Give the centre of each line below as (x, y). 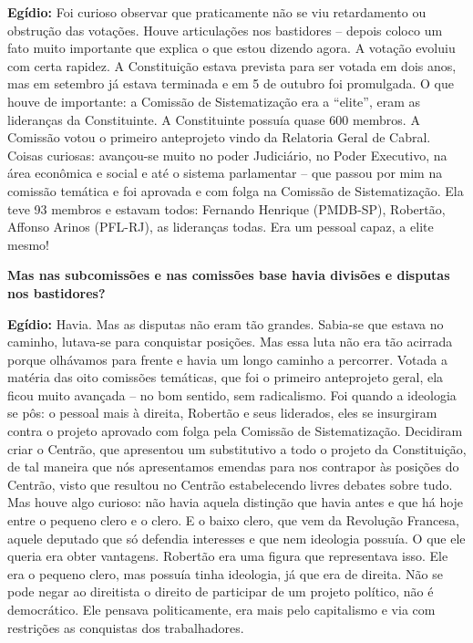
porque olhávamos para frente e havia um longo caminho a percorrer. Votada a (227, 359)
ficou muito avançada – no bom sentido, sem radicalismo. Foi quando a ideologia (232, 394)
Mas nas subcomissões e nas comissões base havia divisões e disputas (229, 275)
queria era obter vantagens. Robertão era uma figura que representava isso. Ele (228, 556)
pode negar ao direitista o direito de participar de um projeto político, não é (221, 591)
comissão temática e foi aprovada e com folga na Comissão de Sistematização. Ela (236, 190)
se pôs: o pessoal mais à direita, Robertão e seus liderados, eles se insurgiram (222, 413)
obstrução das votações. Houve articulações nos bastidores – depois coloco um (225, 30)
